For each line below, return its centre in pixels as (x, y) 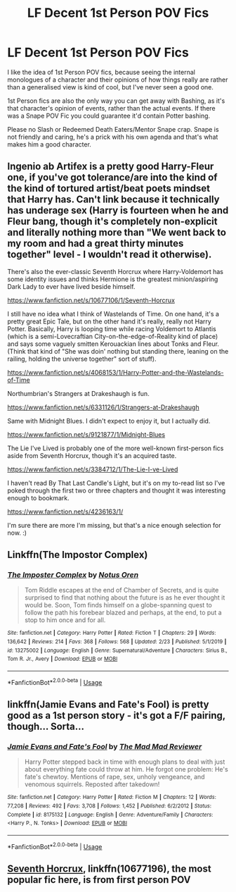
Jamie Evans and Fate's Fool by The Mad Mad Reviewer (105, 747)
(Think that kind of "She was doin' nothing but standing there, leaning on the (118, 351)
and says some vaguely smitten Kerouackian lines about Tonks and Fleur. (113, 344)
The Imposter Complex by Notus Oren (73, 575)
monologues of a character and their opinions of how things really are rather (118, 80)
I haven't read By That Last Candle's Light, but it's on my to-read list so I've (116, 483)
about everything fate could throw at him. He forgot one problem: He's (126, 769)
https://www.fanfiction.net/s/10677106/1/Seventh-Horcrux (91, 300)
